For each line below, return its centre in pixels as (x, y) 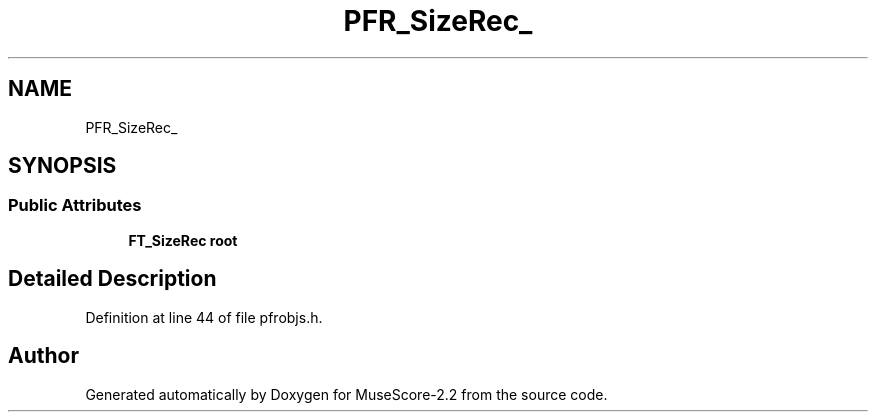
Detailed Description (112, 279)
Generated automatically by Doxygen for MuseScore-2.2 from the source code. (346, 394)
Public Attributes (75, 205)
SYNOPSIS (62, 166)
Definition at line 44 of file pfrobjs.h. (204, 317)
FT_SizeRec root (183, 240)
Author (43, 356)
